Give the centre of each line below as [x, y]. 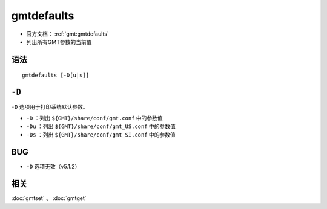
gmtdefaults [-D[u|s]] [56, 75]
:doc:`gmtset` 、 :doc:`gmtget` [49, 198]
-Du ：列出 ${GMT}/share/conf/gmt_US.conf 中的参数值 [101, 126]
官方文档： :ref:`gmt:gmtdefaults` [68, 34]
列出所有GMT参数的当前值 [59, 42]
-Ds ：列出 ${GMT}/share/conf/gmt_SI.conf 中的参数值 [101, 135]
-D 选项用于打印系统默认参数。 [50, 107]
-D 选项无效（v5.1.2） [53, 167]
